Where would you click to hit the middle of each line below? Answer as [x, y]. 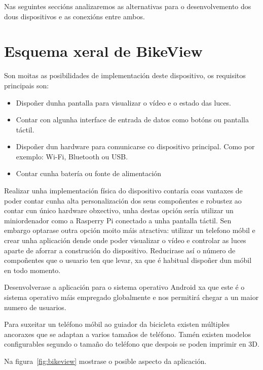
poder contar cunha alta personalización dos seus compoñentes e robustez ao [123, 200]
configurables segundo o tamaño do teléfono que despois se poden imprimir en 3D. [132, 344]
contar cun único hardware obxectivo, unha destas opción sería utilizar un [119, 210]
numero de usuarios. [35, 307]
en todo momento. [32, 270]
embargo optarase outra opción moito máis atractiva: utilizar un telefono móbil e [130, 230]
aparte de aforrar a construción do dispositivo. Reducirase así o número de [120, 250]
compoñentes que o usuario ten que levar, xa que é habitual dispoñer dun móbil [128, 260]
